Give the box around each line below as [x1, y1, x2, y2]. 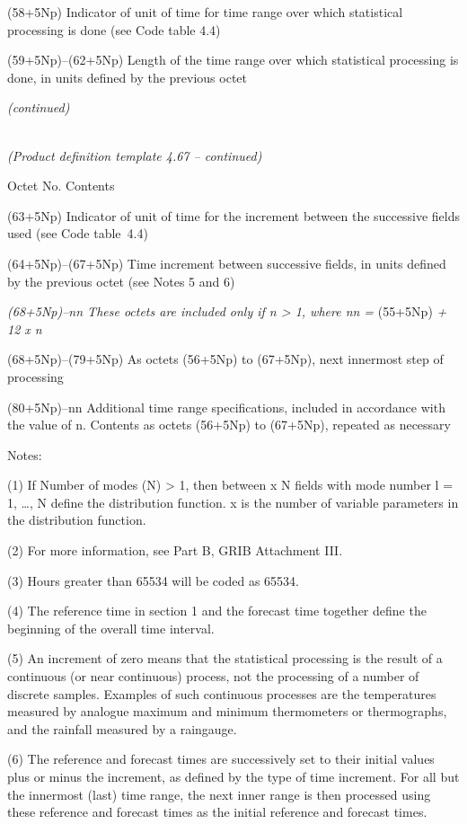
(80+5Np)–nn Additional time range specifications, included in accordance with [7, 397, 445, 416]
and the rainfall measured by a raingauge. [7, 719, 237, 738]
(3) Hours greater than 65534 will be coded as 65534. [7, 571, 299, 589]
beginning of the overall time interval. [7, 618, 215, 637]
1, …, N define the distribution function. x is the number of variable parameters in [7, 492, 459, 511]
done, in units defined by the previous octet [7, 67, 247, 86]
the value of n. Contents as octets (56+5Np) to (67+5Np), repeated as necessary [7, 415, 451, 434]
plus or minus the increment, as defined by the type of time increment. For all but [7, 767, 460, 785]
